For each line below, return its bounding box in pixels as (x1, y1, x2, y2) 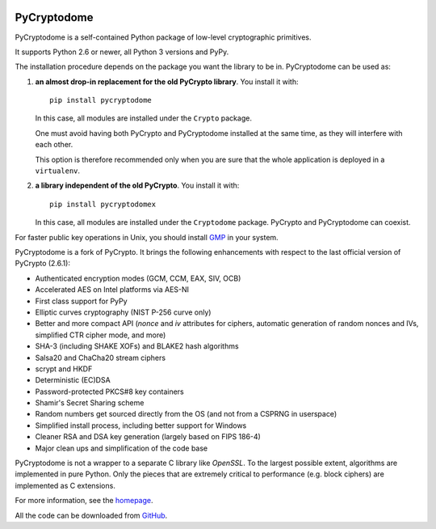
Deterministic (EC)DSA (35, 375, 111, 385)
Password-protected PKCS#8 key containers (35, 387, 185, 396)
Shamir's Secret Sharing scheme (35, 398, 145, 408)
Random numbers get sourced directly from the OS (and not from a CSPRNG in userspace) (35, 409, 337, 419)
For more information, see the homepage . (15, 496, 153, 506)
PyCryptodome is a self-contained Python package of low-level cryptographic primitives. (15, 32, 312, 42)
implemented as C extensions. (15, 480, 116, 490)
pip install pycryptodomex (49, 199, 157, 209)
